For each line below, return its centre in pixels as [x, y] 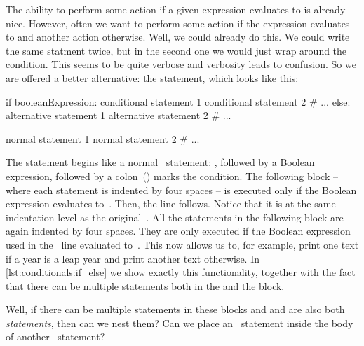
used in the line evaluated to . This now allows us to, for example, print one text [182, 244]
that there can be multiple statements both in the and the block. [145, 285]
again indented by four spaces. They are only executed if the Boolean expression [178, 231]
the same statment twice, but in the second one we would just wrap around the [176, 50]
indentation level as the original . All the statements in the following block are [175, 217]
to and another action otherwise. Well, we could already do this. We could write [178, 37]
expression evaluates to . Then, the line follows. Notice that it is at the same [171, 203]
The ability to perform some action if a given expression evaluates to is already [176, 9]
